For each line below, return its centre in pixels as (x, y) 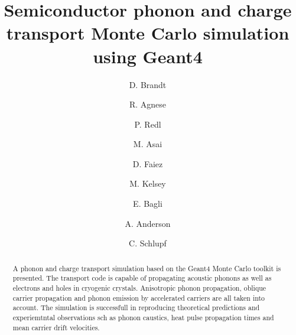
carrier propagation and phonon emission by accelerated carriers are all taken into (139, 297)
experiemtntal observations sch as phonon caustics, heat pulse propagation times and (143, 317)
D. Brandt (148, 84)
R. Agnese (148, 104)
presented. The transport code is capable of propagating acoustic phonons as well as (142, 278)
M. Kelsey (148, 183)
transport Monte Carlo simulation (148, 33)
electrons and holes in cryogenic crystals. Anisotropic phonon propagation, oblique (139, 287)
